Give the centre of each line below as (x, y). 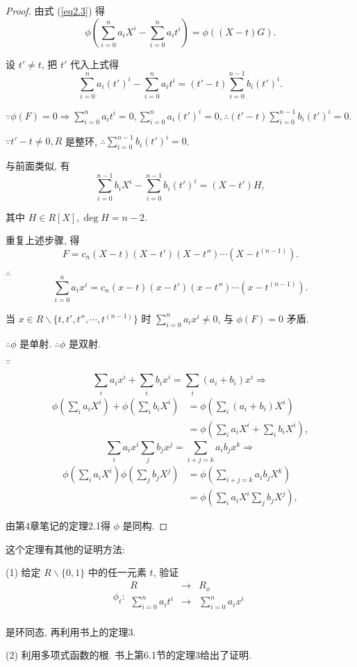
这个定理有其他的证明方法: (65, 549)
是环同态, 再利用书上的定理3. (71, 631)
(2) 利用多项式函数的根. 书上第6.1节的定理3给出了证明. (128, 655)
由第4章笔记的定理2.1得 (58, 526)
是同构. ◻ (145, 526)
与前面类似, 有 (38, 165)
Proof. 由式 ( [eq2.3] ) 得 (56, 10)
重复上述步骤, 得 (43, 240)
